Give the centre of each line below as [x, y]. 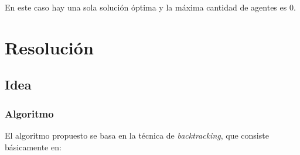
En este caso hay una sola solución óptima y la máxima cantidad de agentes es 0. [150, 7]
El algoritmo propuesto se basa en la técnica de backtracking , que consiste [137, 135]
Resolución [49, 47]
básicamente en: [33, 147]
